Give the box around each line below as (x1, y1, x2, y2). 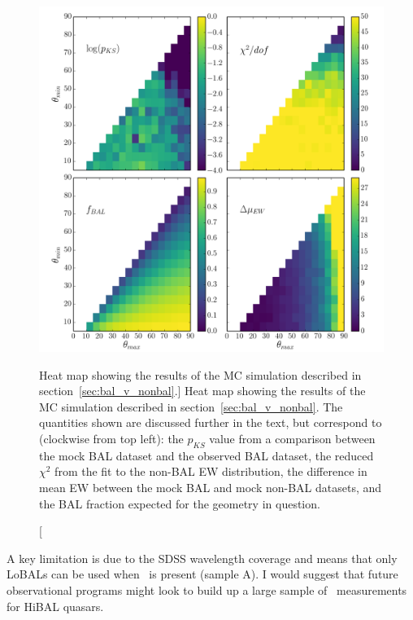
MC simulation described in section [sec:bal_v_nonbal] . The (39, 398, 343, 415)
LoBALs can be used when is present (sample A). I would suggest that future (7, 565, 398, 583)
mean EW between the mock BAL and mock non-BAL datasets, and (39, 478, 382, 495)
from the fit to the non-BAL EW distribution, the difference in (54, 463, 367, 480)
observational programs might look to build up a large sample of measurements (7, 581, 407, 598)
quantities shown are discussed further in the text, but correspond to (39, 414, 382, 431)
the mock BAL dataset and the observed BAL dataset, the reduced (39, 446, 374, 464)
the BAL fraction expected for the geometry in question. (39, 495, 320, 512)
